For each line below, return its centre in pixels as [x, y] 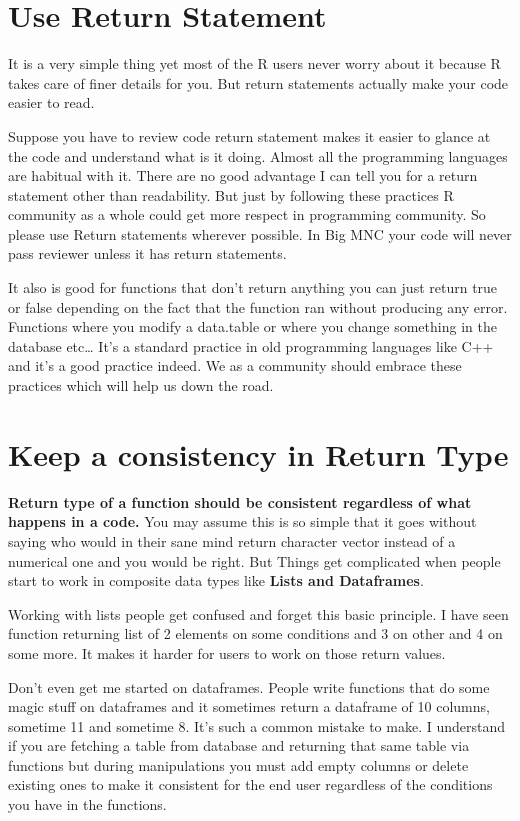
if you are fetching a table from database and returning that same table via [239, 745]
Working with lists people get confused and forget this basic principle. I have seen [258, 613]
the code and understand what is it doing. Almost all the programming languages [258, 155]
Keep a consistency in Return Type [258, 453]
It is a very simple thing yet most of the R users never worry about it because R [254, 63]
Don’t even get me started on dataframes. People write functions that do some [249, 686]
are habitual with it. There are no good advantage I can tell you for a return [243, 175]
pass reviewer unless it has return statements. [147, 253]
